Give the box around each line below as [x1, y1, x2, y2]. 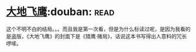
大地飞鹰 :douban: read [6, 5, 115, 18]
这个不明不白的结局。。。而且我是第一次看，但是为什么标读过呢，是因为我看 [6, 25, 185, 32]
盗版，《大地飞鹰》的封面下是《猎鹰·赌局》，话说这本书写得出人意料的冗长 [11, 32, 187, 39]
